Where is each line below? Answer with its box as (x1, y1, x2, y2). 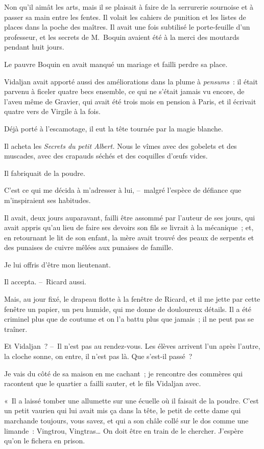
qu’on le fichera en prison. (4, 435, 85, 446)
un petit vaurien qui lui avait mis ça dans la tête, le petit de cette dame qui (4, 405, 241, 416)
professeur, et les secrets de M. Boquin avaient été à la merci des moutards (4, 31, 239, 42)
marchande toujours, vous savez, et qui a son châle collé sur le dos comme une (4, 415, 249, 425)
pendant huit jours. (4, 41, 64, 52)
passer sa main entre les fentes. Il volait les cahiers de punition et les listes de (4, 11, 246, 22)
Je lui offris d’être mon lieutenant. (4, 259, 111, 270)
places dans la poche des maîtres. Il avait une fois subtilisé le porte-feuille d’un (4, 21, 250, 32)
